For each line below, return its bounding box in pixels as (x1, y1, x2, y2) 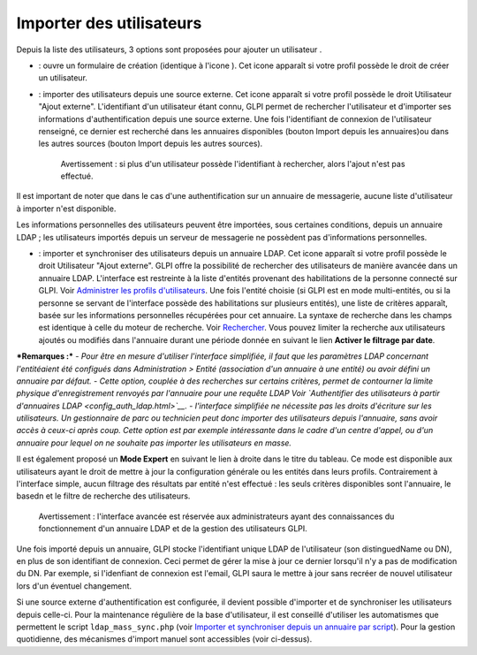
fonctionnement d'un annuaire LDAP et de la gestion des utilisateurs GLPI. (38, 523, 308, 534)
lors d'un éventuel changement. (16, 580, 132, 591)
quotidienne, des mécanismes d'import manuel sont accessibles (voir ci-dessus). (16, 634, 313, 644)
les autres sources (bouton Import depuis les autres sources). (38, 138, 263, 149)
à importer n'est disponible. (16, 203, 117, 214)
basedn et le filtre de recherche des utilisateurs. (16, 491, 191, 501)
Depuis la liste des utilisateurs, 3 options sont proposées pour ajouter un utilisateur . (16, 44, 322, 55)
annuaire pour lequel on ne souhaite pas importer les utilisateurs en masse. (16, 438, 291, 448)
